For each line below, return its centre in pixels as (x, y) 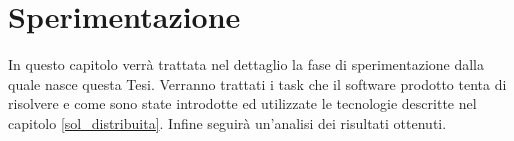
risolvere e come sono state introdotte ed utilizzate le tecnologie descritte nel (242, 103)
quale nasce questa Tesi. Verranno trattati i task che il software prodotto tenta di (257, 83)
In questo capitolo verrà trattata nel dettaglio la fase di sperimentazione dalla (246, 64)
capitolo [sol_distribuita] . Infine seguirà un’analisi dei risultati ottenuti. (227, 122)
